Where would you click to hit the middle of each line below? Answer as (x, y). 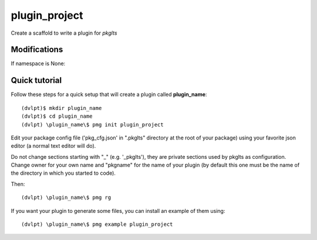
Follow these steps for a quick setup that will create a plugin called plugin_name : (109, 95)
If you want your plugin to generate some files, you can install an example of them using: (118, 211)
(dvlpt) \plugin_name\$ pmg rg (66, 198)
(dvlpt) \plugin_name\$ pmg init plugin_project (92, 124)
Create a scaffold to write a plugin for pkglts (64, 33)
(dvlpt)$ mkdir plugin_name (62, 108)
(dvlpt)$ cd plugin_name (57, 116)
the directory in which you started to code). (63, 173)
